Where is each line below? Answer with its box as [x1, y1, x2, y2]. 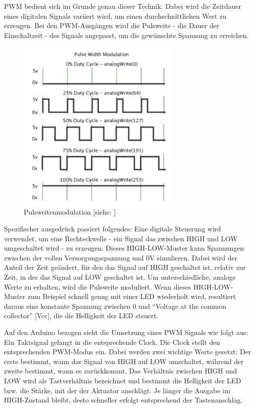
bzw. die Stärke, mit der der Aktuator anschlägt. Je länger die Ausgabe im [4, 385, 230, 395]
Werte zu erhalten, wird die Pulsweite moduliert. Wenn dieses [4, 281, 191, 292]
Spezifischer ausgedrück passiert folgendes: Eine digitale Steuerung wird [4, 223, 221, 234]
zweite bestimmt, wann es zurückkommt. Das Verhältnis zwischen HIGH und [4, 366, 237, 376]
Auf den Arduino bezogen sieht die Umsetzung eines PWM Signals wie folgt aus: [4, 327, 249, 337]
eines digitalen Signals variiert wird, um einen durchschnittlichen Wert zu [4, 10, 227, 21]
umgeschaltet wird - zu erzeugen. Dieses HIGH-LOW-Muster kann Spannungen [4, 243, 244, 253]
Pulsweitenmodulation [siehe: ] [24, 207, 116, 217]
